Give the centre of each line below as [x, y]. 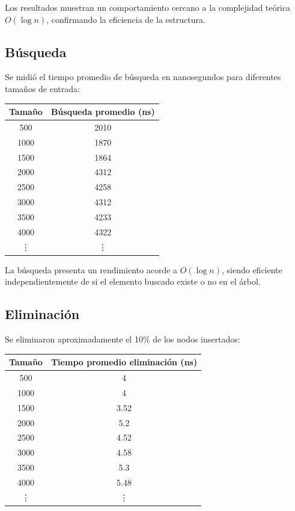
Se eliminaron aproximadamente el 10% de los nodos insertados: [123, 339]
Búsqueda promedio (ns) [103, 112]
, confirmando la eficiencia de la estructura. [126, 19]
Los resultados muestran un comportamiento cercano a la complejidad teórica [148, 7]
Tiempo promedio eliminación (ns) [124, 362]
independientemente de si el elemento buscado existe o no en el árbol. [133, 281]
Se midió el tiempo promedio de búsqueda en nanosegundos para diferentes [143, 77]
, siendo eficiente [252, 269]
